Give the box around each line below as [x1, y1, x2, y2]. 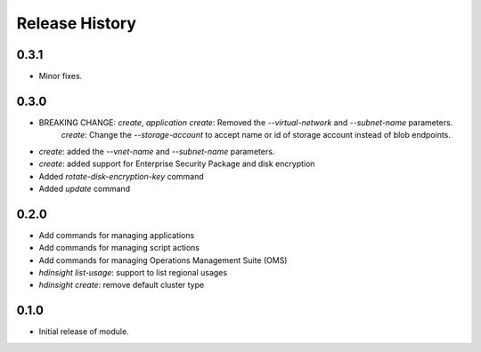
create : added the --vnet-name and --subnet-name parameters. [38, 146, 275, 156]
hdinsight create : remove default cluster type [38, 280, 205, 291]
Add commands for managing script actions [38, 243, 200, 253]
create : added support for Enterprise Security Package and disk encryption [38, 158, 315, 169]
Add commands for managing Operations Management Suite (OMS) [38, 254, 288, 266]
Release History [16, 13, 137, 33]
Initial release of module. [38, 326, 129, 337]
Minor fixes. [38, 71, 83, 82]
